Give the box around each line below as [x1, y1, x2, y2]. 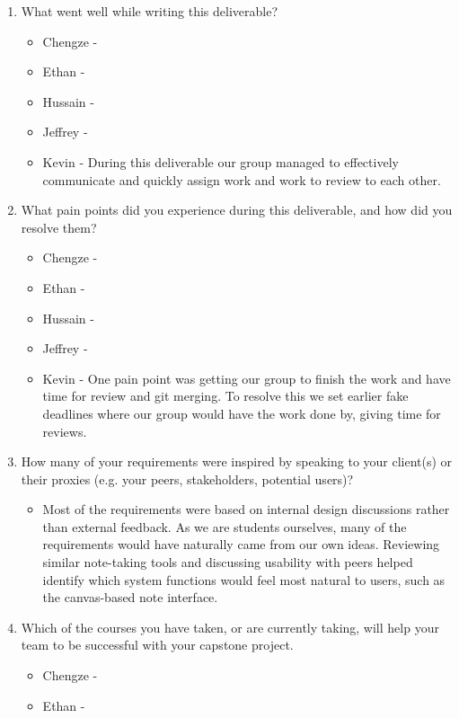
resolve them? [21, 217, 97, 236]
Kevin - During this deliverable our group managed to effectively [42, 152, 399, 171]
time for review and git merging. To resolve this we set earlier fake [42, 386, 409, 405]
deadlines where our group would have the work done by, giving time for [42, 403, 441, 422]
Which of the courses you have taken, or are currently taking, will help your [21, 617, 439, 636]
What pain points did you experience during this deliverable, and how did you [21, 200, 453, 219]
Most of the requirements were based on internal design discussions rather [42, 500, 450, 519]
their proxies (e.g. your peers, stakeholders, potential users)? [21, 469, 354, 488]
